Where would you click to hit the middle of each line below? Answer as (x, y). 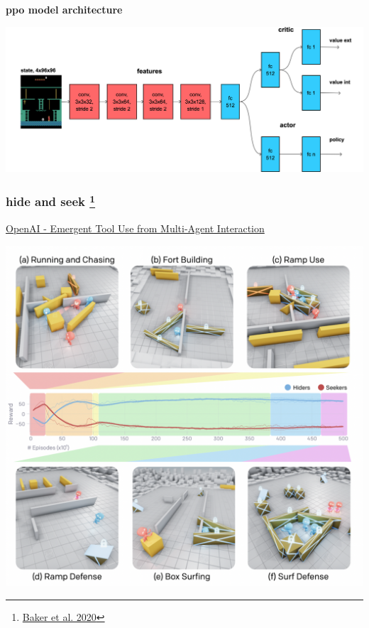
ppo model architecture (64, 9)
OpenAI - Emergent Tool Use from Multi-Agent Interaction (135, 228)
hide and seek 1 (51, 201)
